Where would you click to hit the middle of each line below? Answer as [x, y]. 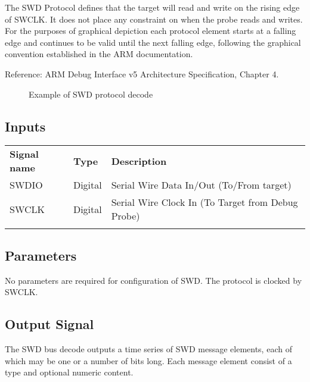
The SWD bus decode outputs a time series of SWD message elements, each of [148, 348]
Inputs [25, 126]
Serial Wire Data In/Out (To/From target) [201, 185]
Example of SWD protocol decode [91, 94]
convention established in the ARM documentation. [99, 54]
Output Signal [49, 324]
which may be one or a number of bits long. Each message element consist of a [148, 360]
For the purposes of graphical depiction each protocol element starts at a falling [151, 31]
